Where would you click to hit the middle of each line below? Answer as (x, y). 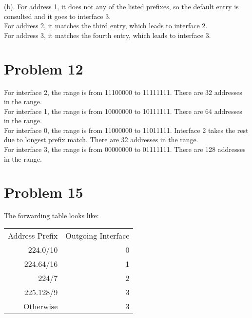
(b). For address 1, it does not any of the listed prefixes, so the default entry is (121, 6)
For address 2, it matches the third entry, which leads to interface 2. (106, 26)
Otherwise (40, 306)
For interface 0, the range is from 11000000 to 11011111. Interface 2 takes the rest (126, 130)
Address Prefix (33, 235)
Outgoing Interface (97, 235)
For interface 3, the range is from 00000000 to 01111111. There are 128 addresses (125, 149)
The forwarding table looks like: (51, 215)
